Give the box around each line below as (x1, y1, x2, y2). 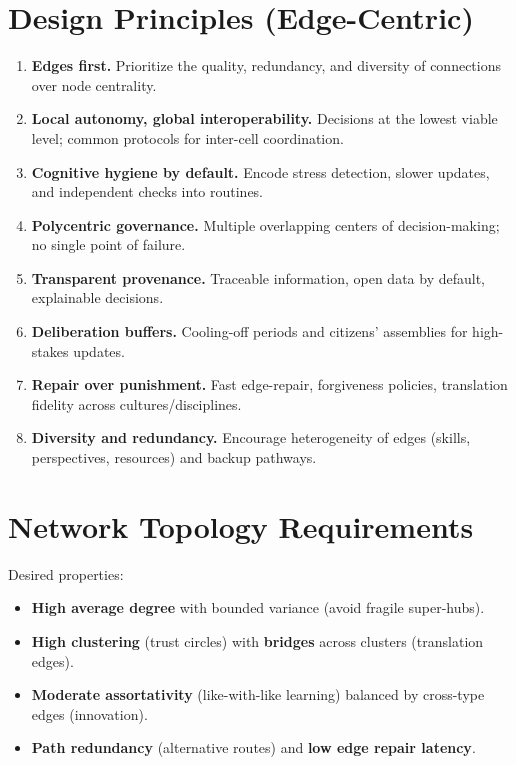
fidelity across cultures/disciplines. (31, 393, 242, 414)
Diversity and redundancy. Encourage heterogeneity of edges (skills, (31, 427, 471, 448)
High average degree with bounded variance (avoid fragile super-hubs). (31, 597, 485, 618)
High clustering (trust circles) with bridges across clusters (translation (31, 630, 484, 651)
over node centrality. (31, 74, 157, 95)
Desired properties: (8, 563, 124, 584)
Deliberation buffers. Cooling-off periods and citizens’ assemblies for (31, 321, 468, 342)
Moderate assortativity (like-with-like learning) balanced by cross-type (31, 684, 485, 705)
